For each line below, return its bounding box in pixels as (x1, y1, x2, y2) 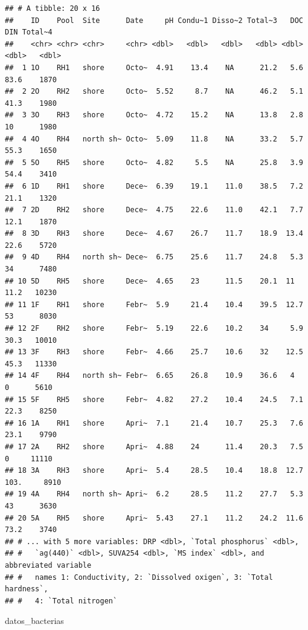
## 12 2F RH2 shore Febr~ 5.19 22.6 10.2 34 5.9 (5, 324, 303, 333)
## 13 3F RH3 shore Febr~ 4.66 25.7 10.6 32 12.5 (5, 348, 303, 357)
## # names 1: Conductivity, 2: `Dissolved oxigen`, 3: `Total (5, 573, 273, 582)
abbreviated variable (5, 560, 92, 570)
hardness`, (5, 585, 48, 594)
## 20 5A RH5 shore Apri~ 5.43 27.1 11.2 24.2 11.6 (5, 513, 303, 522)
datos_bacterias (5, 614, 64, 627)
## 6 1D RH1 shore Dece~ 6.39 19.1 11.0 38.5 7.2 (5, 181, 303, 190)
